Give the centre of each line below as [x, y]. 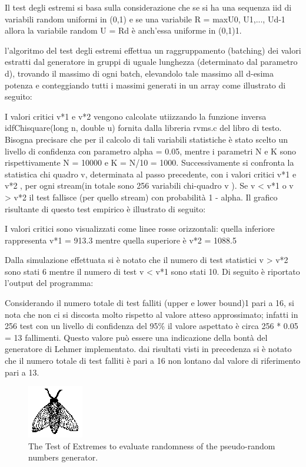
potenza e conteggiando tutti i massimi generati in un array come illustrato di [145, 85]
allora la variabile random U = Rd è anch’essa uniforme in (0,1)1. [123, 30]
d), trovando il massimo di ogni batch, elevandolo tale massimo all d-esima [139, 73]
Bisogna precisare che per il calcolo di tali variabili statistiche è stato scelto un [147, 139]
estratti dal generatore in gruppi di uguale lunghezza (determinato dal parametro [151, 62]
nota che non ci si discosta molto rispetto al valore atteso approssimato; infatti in [152, 314]
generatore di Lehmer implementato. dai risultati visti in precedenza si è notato [148, 349]
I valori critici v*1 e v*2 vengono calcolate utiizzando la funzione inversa [136, 116]
